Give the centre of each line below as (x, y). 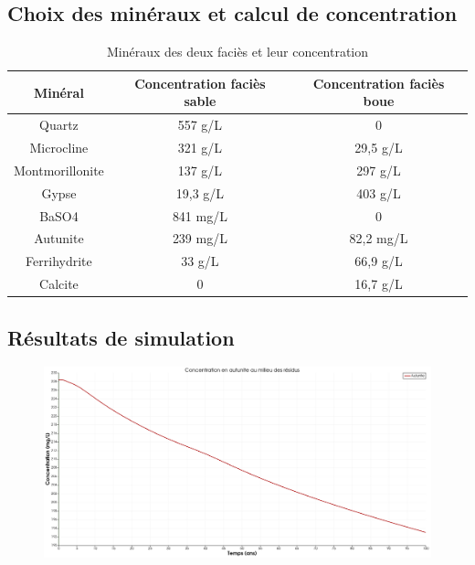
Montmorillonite (59, 170)
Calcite (59, 284)
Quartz (59, 125)
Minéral (58, 92)
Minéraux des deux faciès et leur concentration (237, 52)
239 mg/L (200, 238)
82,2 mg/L (379, 238)
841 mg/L (200, 215)
